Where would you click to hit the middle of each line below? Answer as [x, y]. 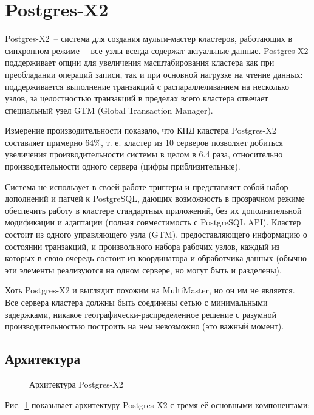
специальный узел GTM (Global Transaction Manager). [109, 110]
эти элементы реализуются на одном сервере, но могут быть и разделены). [143, 269]
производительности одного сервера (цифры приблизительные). [123, 166]
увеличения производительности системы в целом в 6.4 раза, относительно [144, 154]
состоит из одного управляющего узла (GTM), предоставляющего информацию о [156, 234]
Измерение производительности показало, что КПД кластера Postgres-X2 [141, 130]
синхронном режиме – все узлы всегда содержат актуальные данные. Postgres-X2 [157, 50]
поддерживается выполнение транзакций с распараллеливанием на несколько [147, 86]
